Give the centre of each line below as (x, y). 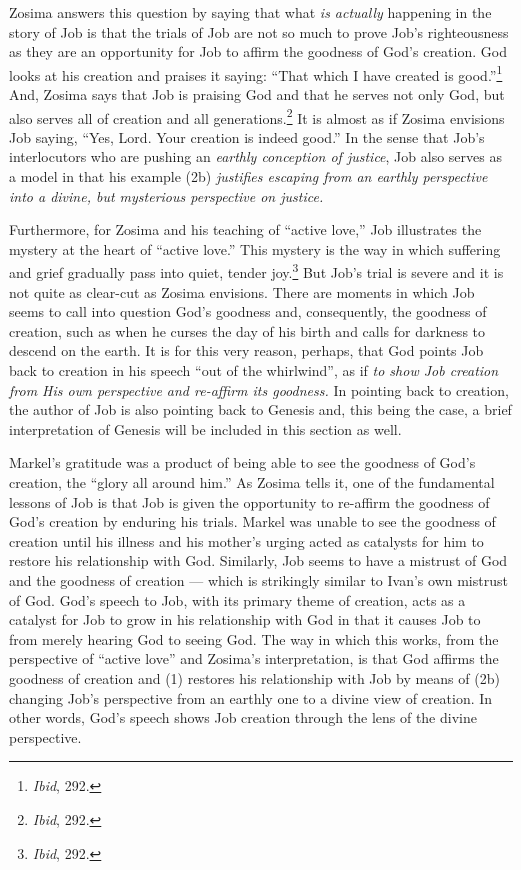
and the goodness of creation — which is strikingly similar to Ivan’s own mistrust (258, 580)
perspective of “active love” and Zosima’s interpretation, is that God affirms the (254, 658)
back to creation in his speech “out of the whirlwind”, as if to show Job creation (254, 370)
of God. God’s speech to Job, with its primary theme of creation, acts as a (237, 599)
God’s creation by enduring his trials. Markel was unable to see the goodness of (252, 521)
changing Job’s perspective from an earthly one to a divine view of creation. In (251, 697)
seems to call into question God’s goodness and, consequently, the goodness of (248, 311)
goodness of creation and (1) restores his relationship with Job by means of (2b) (254, 677)
